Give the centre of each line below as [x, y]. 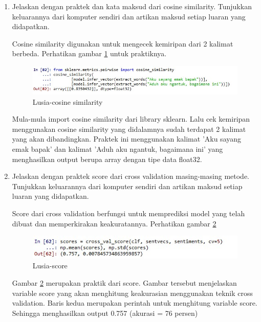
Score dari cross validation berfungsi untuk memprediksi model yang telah [128, 213]
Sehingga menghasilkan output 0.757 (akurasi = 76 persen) [105, 313]
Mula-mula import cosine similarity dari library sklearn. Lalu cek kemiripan [131, 119]
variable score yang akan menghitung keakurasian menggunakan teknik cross [133, 293]
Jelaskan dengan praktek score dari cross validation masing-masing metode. [130, 176]
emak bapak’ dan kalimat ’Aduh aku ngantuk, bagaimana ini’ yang [117, 149]
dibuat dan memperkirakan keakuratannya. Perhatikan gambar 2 [114, 223]
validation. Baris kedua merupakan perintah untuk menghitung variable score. [135, 303]
